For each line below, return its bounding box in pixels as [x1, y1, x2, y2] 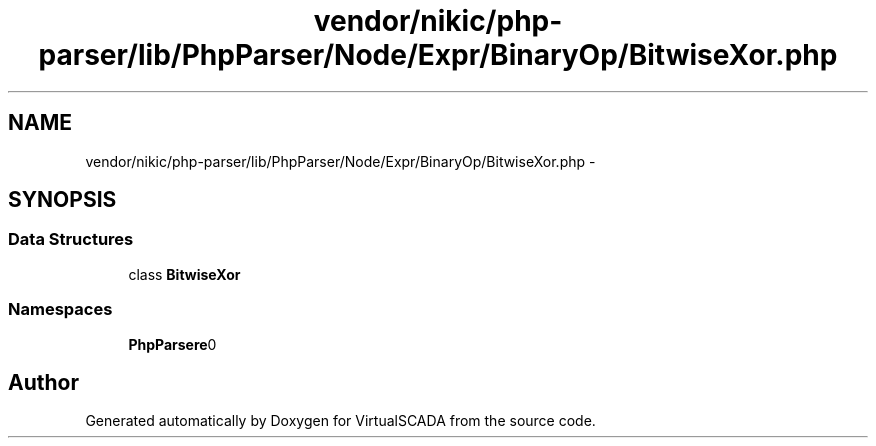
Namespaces [8, 299, 113, 320]
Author [8, 369, 79, 395]
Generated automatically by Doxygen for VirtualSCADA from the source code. [85, 412, 596, 430]
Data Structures [8, 229, 134, 250]
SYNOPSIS [8, 187, 117, 213]
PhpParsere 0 [128, 335, 217, 353]
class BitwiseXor [128, 265, 241, 283]
